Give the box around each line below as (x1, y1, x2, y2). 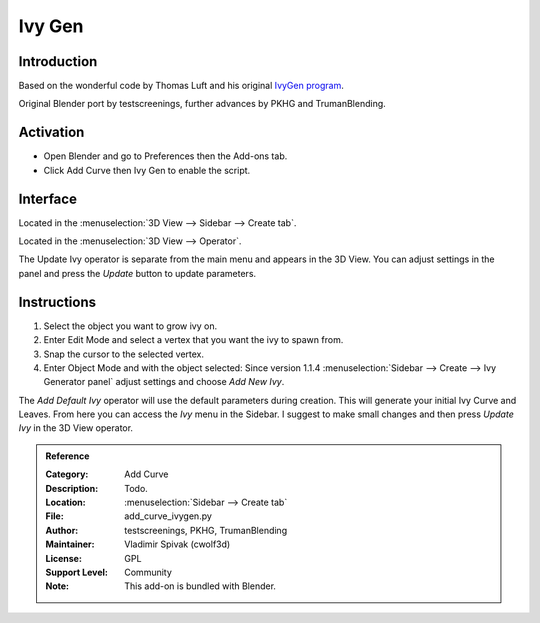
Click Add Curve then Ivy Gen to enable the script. (43, 164, 251, 176)
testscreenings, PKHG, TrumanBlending (124, 524, 288, 536)
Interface (18, 190, 77, 207)
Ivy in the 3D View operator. (18, 422, 134, 434)
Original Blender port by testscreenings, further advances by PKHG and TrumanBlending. (18, 98, 387, 110)
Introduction (18, 53, 98, 70)
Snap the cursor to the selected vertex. (43, 348, 205, 360)
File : (45, 510, 64, 522)
